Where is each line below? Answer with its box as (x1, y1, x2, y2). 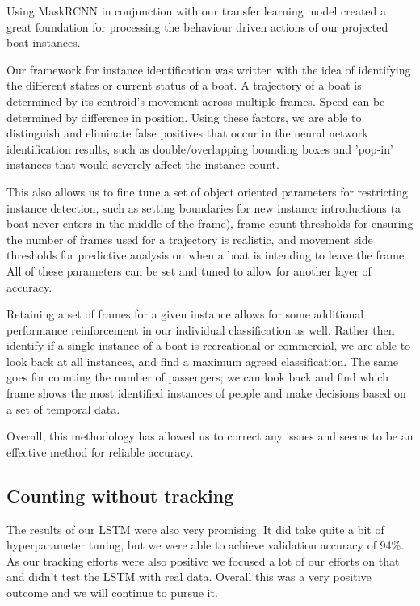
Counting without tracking (6, 482, 234, 507)
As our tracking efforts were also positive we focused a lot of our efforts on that (6, 552, 400, 569)
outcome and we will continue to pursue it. (6, 584, 218, 601)
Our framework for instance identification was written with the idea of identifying (6, 61, 411, 78)
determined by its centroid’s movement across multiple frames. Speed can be (6, 92, 385, 109)
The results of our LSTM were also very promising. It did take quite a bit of (6, 520, 384, 537)
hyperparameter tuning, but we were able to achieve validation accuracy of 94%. (6, 537, 405, 553)
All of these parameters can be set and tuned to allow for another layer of (6, 262, 372, 279)
